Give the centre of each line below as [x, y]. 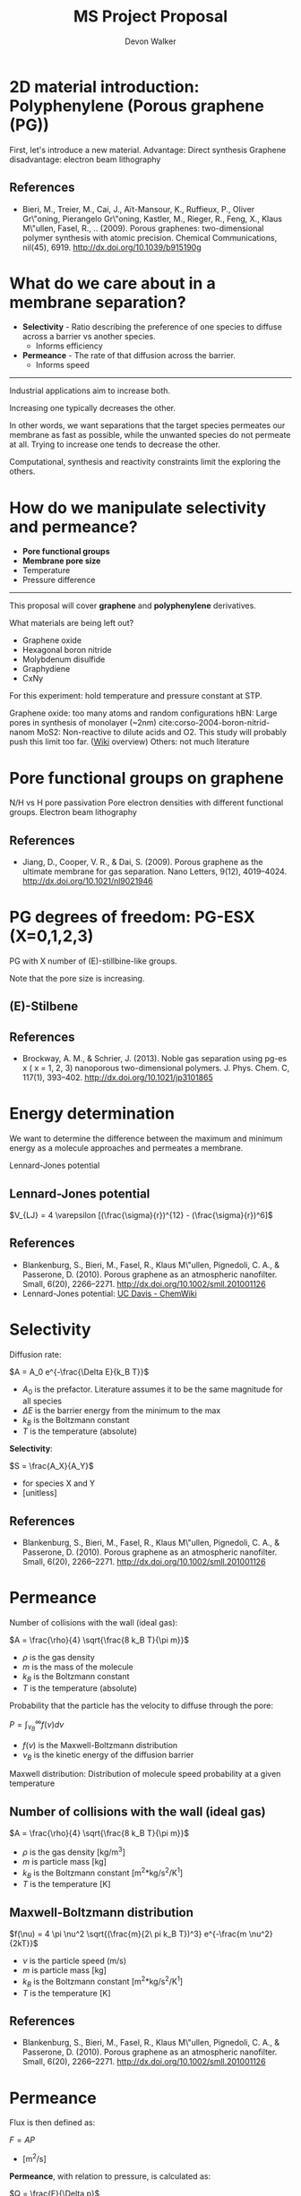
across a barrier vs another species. [89, 337]
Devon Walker [150, 41]
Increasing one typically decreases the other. [93, 408]
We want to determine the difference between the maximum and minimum [146, 1138]
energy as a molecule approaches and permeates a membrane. [126, 1148]
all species [42, 1401]
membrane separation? [98, 302]
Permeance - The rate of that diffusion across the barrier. [129, 356]
